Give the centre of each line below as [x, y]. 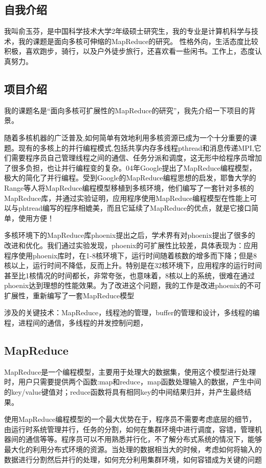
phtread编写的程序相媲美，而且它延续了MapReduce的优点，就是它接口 [135, 208]
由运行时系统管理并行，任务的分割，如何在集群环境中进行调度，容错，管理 [129, 429]
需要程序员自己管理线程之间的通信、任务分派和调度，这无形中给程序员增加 [136, 158]
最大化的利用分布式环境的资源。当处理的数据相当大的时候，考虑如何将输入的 [133, 449]
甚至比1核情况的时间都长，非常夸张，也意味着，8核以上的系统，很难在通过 [129, 275]
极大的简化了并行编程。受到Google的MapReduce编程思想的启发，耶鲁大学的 [130, 178]
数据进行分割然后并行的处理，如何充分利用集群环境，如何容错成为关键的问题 [133, 459]
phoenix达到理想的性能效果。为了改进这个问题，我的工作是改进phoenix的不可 [133, 285]
